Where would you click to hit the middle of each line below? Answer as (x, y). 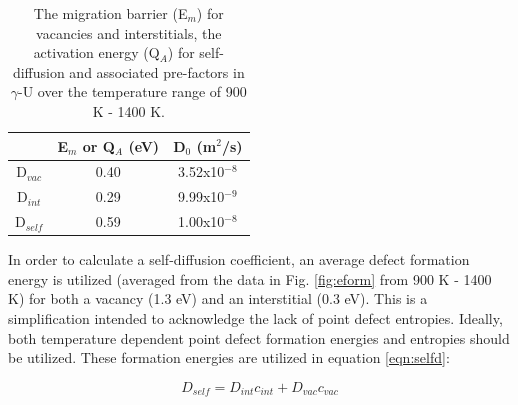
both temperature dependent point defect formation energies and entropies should (259, 337)
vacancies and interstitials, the (129, 32)
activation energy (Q (96, 52)
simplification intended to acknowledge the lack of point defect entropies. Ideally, (255, 317)
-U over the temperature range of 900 (132, 91)
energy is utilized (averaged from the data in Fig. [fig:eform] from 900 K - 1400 (250, 278)
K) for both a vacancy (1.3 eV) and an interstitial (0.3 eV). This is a (218, 298)
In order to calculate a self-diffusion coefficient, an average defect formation (239, 259)
